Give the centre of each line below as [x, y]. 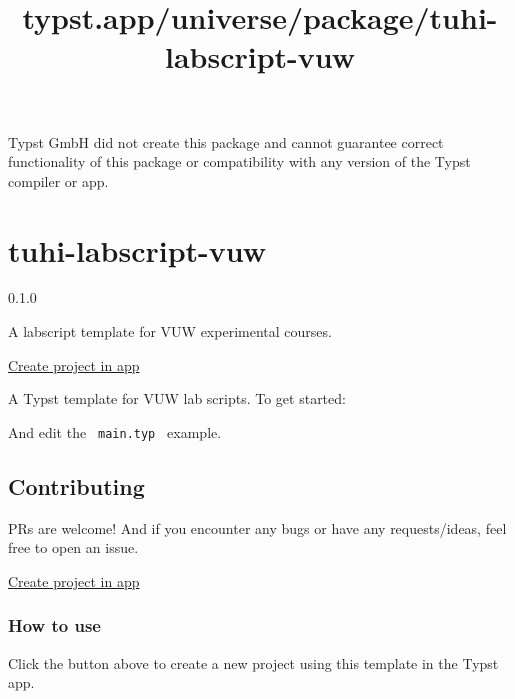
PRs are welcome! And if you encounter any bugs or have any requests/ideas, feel [257, 527]
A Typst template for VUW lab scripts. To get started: [177, 398]
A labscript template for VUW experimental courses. [170, 331]
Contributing [76, 485]
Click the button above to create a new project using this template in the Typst [253, 662]
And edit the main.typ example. [115, 431]
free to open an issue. [73, 547]
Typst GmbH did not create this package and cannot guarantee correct [226, 141]
